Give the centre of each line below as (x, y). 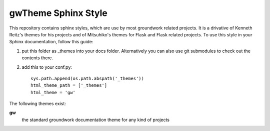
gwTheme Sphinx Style (58, 13)
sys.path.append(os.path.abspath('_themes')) (87, 78)
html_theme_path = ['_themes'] (69, 85)
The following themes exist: (37, 104)
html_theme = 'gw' (53, 92)
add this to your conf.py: (47, 67)
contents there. (37, 58)
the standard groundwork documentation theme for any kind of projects (96, 120)
